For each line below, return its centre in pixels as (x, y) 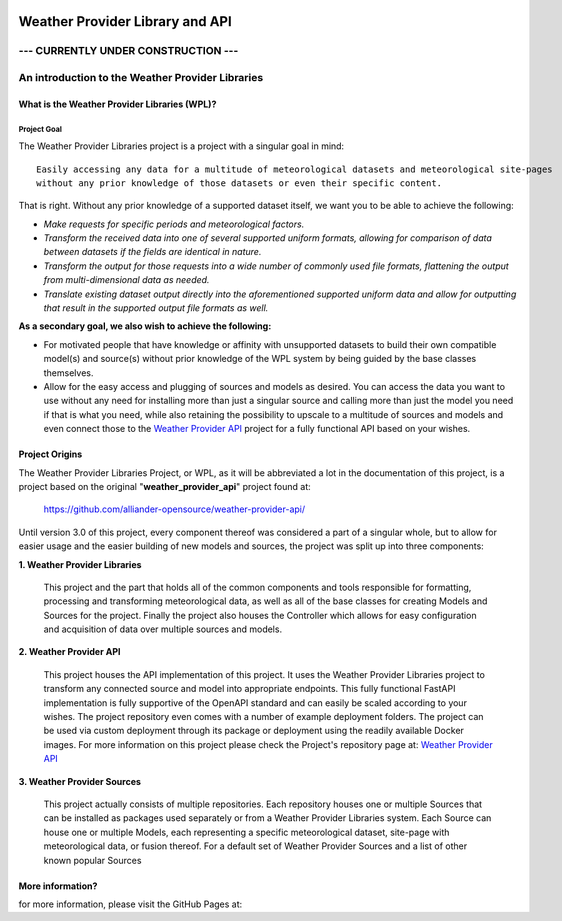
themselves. (68, 372)
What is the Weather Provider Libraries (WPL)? (117, 104)
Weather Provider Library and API (125, 21)
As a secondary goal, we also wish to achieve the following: (145, 326)
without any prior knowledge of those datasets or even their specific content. (239, 183)
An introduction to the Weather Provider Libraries (141, 77)
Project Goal (40, 129)
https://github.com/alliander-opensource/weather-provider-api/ (174, 509)
